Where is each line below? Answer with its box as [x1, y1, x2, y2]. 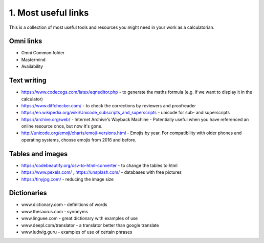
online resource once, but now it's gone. [21, 123, 103, 129]
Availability [21, 63, 44, 69]
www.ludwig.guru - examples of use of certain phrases [21, 229, 132, 235]
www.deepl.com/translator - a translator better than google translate [21, 222, 159, 228]
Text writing [9, 76, 46, 85]
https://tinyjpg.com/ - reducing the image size [21, 176, 114, 182]
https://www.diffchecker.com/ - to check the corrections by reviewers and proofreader [21, 102, 197, 108]
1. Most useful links [9, 7, 89, 18]
